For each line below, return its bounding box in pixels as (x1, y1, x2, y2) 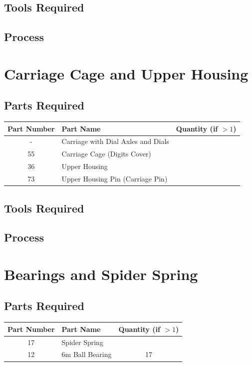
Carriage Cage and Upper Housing (4, 63, 249, 83)
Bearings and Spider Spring (4, 263, 198, 284)
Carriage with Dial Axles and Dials (61, 136, 169, 146)
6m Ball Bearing (61, 349, 112, 359)
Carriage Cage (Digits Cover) (61, 148, 151, 159)
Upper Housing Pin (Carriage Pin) (61, 173, 168, 184)
